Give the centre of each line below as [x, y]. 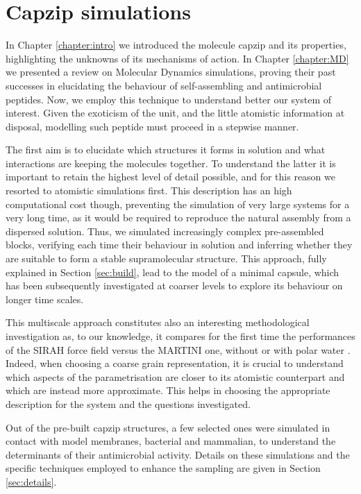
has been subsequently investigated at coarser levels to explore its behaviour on [174, 286]
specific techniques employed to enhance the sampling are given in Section [163, 468]
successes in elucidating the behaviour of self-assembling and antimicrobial [164, 85]
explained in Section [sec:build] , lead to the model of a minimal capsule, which [173, 272]
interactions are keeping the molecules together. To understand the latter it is [171, 163]
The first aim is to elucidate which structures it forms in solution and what [166, 150]
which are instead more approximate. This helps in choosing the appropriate [168, 390]
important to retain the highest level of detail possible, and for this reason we [170, 177]
